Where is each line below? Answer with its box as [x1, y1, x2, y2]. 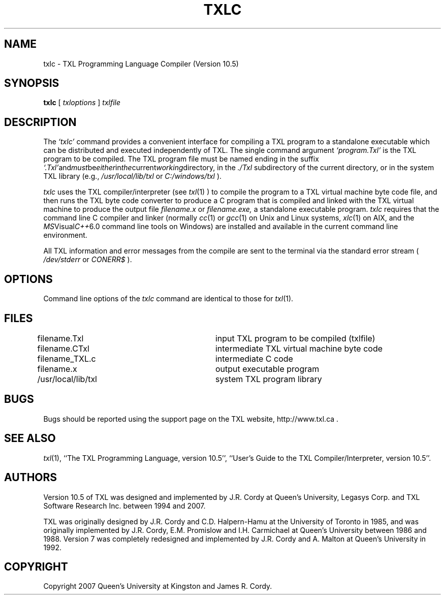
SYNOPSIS [4, 77, 59, 90]
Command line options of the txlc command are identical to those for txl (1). [43, 294, 294, 303]
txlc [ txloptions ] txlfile [43, 98, 121, 107]
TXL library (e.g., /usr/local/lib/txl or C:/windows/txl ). [43, 172, 222, 181]
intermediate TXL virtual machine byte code [215, 343, 383, 354]
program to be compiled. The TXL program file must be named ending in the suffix [43, 154, 319, 164]
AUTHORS [4, 471, 57, 484]
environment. [43, 231, 87, 240]
